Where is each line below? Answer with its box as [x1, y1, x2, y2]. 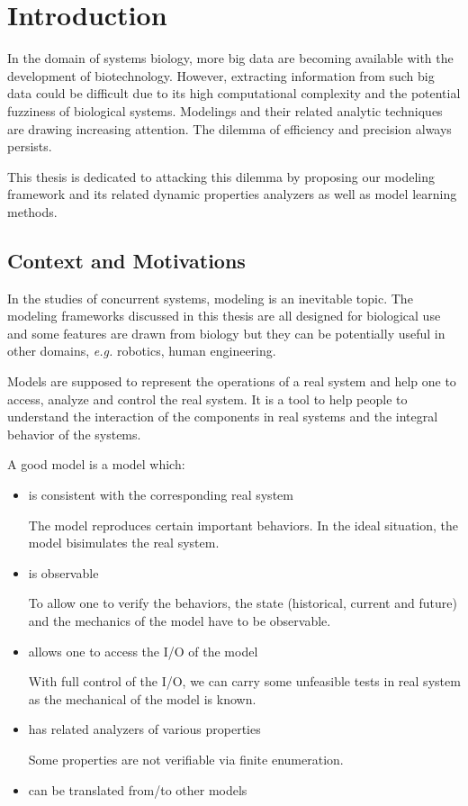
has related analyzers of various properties [28, 720, 261, 738]
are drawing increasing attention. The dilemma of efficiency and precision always [7, 119, 452, 138]
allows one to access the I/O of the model [28, 641, 258, 660]
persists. [7, 137, 52, 156]
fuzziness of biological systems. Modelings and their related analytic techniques [7, 101, 443, 120]
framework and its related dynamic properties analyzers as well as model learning [7, 185, 457, 204]
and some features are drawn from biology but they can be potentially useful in [7, 323, 445, 342]
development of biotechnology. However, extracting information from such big [7, 66, 435, 85]
